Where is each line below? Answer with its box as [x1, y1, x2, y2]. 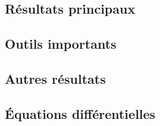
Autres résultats [5, 69, 106, 87]
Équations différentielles [5, 104, 156, 122]
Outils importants [5, 34, 117, 53]
